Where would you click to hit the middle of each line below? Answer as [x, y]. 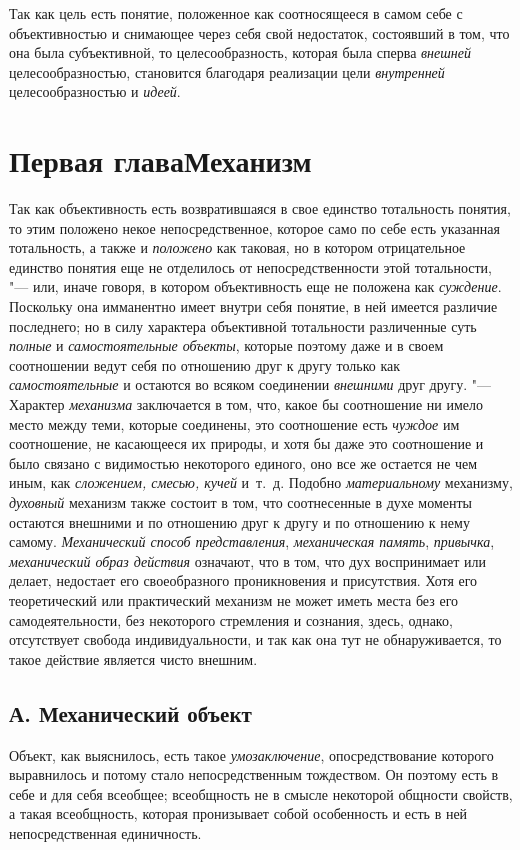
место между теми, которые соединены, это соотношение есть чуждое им [234, 423]
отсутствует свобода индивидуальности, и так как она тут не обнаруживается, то [255, 639]
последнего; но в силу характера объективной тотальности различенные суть [243, 325]
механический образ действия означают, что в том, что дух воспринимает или [248, 560]
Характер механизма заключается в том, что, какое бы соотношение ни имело [246, 404]
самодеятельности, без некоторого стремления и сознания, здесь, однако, [231, 619]
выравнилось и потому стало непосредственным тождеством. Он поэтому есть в [254, 774]
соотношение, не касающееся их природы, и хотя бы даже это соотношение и [246, 443]
